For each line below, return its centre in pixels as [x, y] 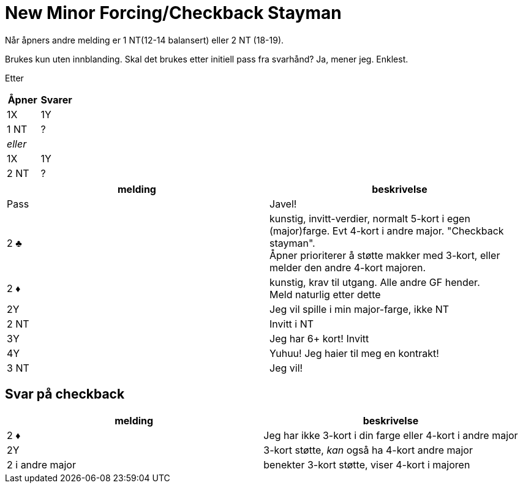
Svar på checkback [65, 394]
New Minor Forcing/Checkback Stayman [173, 13]
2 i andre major [41, 464]
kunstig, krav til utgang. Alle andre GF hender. [375, 282]
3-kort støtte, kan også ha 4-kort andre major [368, 450]
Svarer [56, 99]
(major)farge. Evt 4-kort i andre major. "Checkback [387, 231]
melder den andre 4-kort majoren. [348, 267]
